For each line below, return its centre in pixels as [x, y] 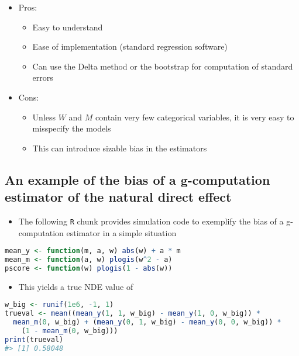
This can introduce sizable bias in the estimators [120, 148]
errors [43, 77]
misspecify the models [72, 128]
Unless [44, 117]
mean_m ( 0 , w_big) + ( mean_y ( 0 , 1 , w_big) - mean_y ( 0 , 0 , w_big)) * [147, 322]
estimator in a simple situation [121, 232]
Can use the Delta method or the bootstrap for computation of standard [163, 66]
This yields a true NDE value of [76, 286]
